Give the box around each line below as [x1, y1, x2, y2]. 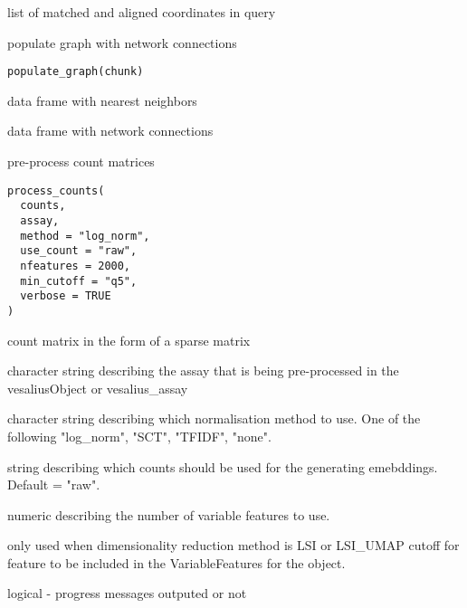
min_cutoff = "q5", [20, 274, 138, 288]
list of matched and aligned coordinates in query [7, 3, 276, 21]
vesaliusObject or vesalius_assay [7, 378, 188, 397]
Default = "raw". [7, 475, 100, 494]
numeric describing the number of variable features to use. [7, 505, 330, 524]
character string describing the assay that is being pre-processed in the [7, 361, 399, 380]
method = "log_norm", [20, 229, 150, 242]
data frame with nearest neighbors [7, 90, 197, 109]
